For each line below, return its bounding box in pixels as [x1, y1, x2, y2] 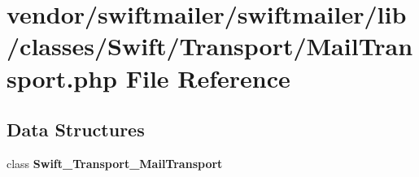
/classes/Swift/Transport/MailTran [7, 29, 413, 63]
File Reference [125, 61, 290, 94]
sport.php [7, 61, 117, 94]
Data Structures [7, 117, 145, 142]
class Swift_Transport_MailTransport [7, 154, 223, 171]
